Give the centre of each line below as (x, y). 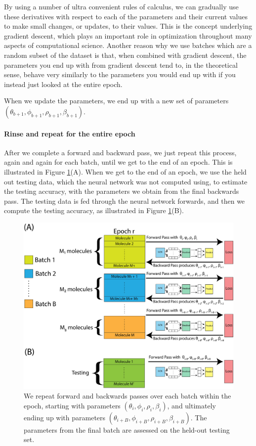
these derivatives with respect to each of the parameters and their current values (126, 16)
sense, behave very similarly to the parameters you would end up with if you (120, 74)
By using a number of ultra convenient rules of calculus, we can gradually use (121, 6)
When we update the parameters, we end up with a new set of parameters (116, 101)
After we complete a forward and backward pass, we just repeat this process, (120, 152)
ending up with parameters (65, 417)
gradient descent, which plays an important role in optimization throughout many (128, 35)
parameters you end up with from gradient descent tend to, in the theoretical (121, 65)
